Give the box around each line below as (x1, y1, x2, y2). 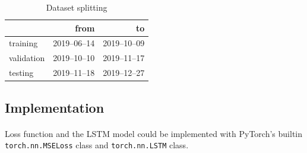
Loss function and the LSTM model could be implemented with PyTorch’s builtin (5, 127, 303, 139)
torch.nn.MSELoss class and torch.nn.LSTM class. (5, 139, 189, 151)
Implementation (5, 98, 105, 116)
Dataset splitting (46, 1, 107, 13)
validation (9, 52, 45, 64)
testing (9, 66, 34, 79)
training (9, 37, 38, 49)
